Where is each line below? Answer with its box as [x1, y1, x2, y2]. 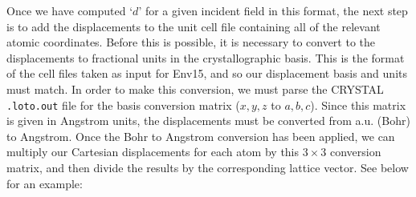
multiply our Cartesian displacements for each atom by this [6, 143, 300, 160]
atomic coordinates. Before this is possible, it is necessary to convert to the [6, 34, 376, 50]
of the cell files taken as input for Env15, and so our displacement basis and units [6, 65, 407, 82]
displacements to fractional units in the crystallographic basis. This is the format [6, 49, 405, 66]
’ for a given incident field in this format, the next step [138, 2, 408, 18]
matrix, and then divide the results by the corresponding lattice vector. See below [6, 159, 409, 175]
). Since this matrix [310, 96, 406, 113]
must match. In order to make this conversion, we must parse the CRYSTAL [6, 80, 384, 97]
